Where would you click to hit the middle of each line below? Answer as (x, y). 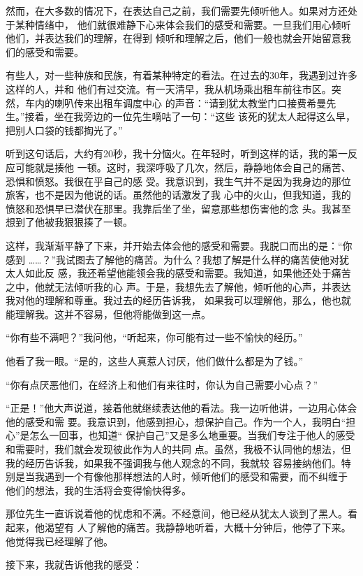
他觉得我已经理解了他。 (59, 541)
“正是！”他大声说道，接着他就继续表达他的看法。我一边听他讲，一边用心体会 (181, 408)
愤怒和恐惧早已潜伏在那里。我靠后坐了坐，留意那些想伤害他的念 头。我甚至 (178, 208)
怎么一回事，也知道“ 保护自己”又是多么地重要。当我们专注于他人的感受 (192, 435)
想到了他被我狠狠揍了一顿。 (69, 222)
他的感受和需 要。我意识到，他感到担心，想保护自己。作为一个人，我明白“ (176, 421)
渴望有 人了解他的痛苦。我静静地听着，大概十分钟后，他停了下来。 (198, 527)
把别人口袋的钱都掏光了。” (64, 130)
